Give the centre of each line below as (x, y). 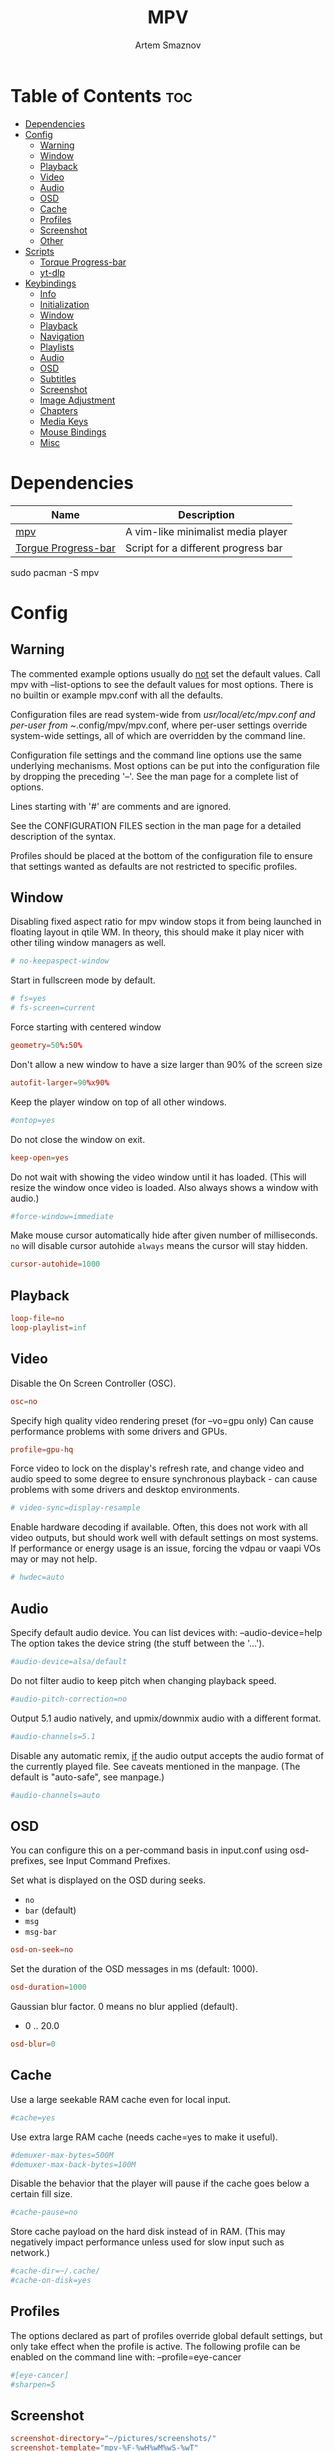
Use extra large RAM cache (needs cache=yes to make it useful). (144, 2137)
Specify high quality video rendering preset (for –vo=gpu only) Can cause (162, 1420)
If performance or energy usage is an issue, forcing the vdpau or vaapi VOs (166, 1548)
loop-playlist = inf (48, 1328)
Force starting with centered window (86, 1027)
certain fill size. (41, 2194)
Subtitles (58, 378)
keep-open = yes (40, 1157)
